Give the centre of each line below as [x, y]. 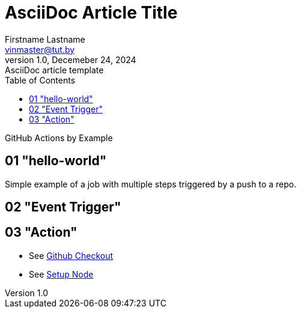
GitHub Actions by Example [59, 138]
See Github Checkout [71, 255]
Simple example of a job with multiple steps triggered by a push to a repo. [151, 184]
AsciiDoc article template [54, 70]
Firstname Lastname [45, 39]
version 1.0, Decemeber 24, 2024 [71, 59]
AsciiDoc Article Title [91, 13]
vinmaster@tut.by [40, 49]
